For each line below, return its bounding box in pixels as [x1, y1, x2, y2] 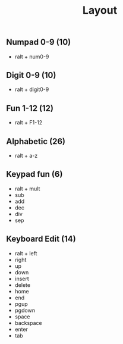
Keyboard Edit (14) [6, 234, 76, 244]
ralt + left [14, 249, 37, 257]
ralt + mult [14, 185, 40, 192]
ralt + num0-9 [14, 53, 49, 60]
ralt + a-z [14, 152, 38, 160]
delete [14, 281, 31, 289]
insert [14, 275, 30, 282]
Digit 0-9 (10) [6, 70, 56, 80]
